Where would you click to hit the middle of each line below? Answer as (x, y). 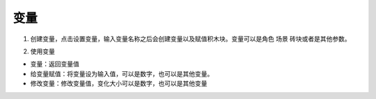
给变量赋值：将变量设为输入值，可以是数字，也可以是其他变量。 (122, 73)
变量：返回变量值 (55, 64)
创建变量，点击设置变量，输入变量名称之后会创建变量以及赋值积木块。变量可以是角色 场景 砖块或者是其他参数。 (190, 39)
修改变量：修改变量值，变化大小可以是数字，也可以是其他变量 (119, 84)
